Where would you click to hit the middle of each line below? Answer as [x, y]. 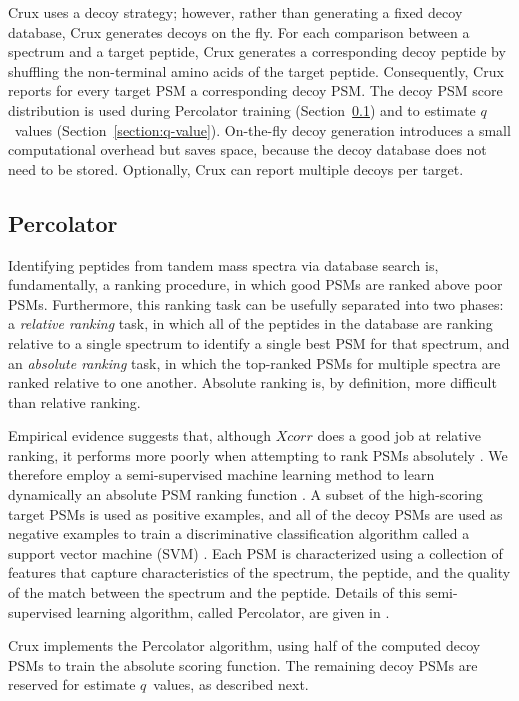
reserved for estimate [72, 684]
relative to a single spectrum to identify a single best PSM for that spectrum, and [259, 342]
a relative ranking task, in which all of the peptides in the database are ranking [250, 323]
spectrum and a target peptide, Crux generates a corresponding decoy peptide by [257, 51]
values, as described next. [231, 684]
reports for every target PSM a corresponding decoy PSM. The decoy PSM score [255, 90]
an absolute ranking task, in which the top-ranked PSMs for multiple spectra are [254, 362]
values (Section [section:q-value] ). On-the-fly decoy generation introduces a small [262, 129]
